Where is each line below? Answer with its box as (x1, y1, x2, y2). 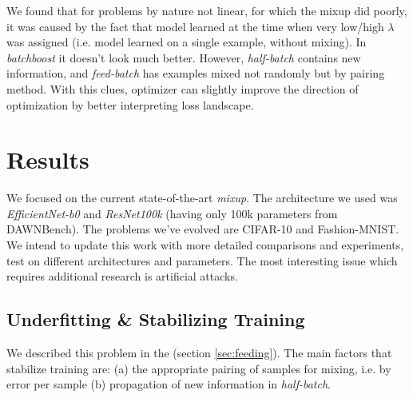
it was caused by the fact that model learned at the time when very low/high (6, 18, 384, 34)
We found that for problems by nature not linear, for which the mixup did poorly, (6, 2, 407, 18)
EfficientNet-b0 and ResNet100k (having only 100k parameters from (6, 205, 338, 221)
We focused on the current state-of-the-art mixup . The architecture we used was (6, 189, 398, 206)
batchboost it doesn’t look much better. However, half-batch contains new (6, 49, 361, 66)
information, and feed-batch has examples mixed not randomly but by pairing (6, 65, 385, 82)
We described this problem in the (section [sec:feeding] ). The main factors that (6, 344, 392, 361)
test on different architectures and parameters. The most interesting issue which (6, 252, 398, 269)
